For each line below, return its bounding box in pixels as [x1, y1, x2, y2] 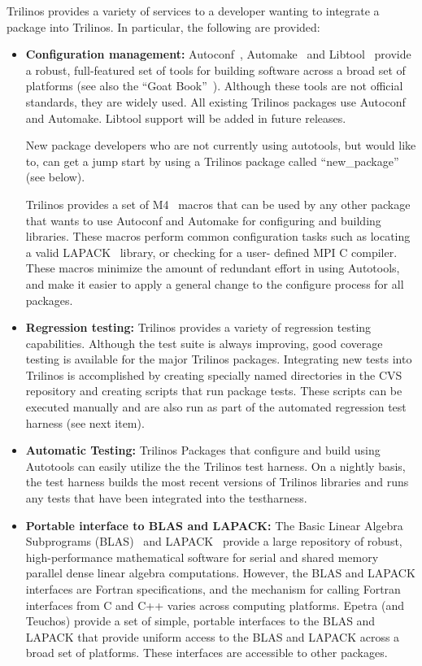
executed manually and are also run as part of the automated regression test [25, 398, 407, 416]
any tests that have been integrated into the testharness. [25, 490, 307, 507]
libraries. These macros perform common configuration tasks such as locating [25, 228, 411, 245]
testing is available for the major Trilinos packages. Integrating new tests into [25, 350, 412, 368]
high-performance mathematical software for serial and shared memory [25, 548, 379, 565]
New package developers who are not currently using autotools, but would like [25, 137, 416, 154]
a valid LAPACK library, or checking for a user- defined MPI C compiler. [25, 243, 398, 260]
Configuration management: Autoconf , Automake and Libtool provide [25, 46, 411, 63]
